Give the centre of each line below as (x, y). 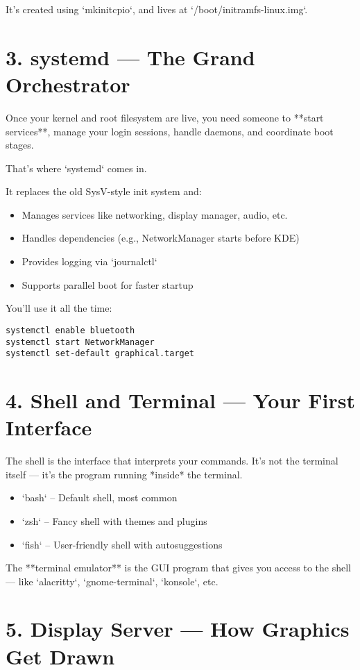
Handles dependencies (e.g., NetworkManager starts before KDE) (161, 238)
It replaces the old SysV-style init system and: (104, 191)
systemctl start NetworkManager (80, 342)
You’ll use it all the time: (59, 308)
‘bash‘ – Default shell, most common (100, 497)
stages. (20, 145)
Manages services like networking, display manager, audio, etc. (155, 214)
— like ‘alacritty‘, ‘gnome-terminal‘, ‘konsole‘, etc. (112, 581)
